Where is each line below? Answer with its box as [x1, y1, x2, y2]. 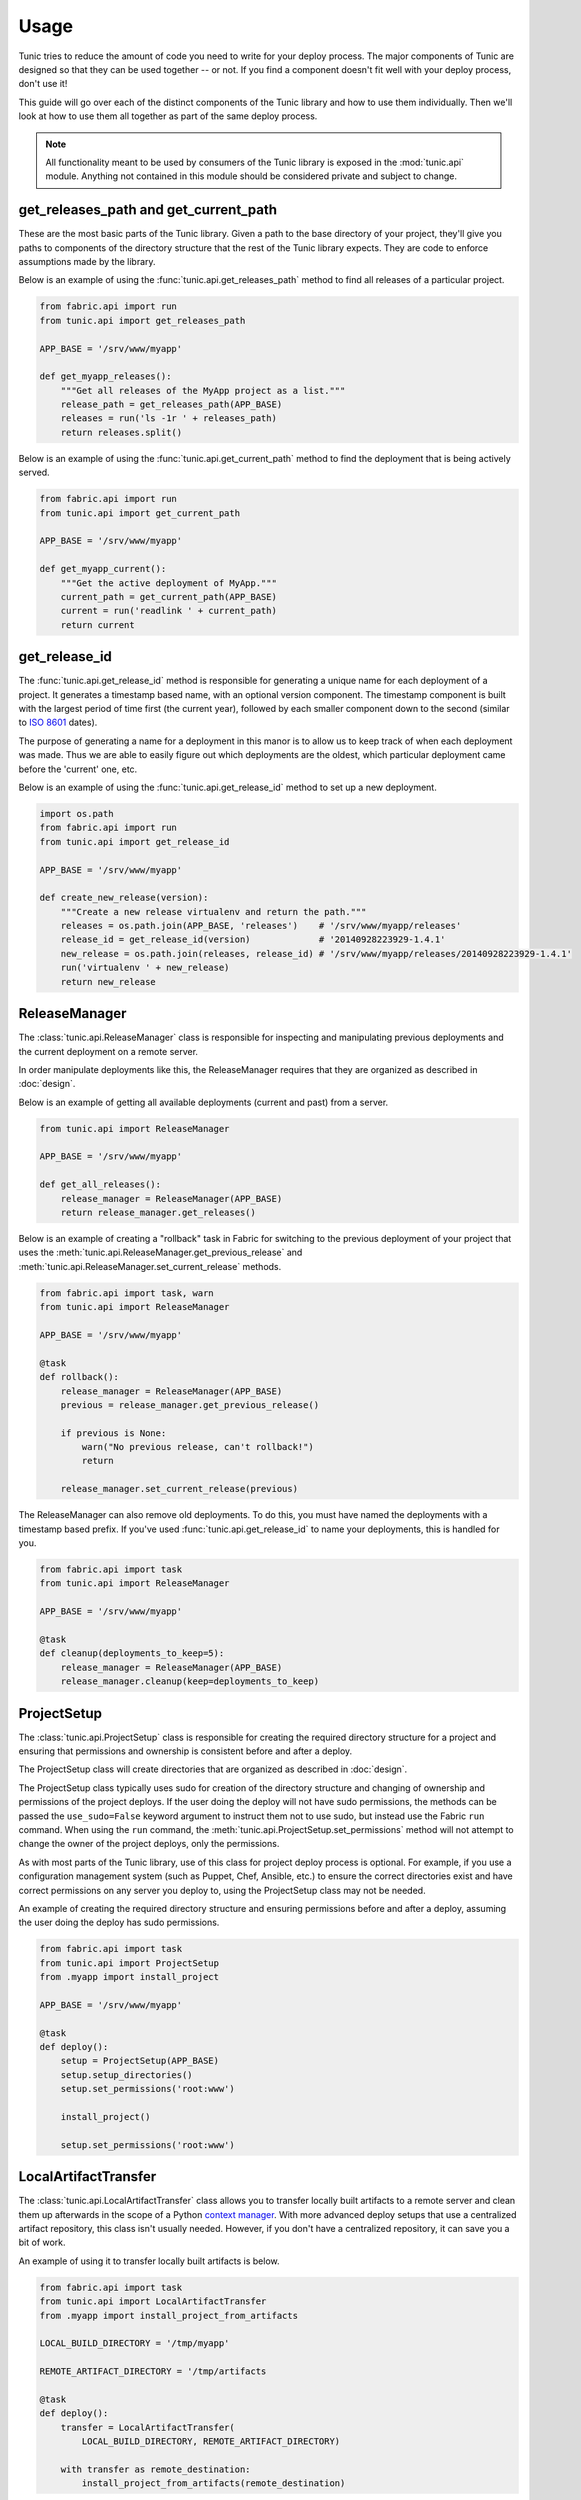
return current [60, 619, 135, 630]
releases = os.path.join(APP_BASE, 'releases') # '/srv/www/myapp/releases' [60, 920, 462, 932]
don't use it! [18, 78, 68, 90]
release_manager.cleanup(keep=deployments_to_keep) [60, 1676, 320, 1687]
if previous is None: [60, 1427, 167, 1439]
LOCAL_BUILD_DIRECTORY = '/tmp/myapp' [39, 2338, 230, 2349]
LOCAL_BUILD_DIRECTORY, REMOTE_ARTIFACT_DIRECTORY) [81, 2436, 341, 2447]
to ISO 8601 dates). [18, 716, 98, 729]
